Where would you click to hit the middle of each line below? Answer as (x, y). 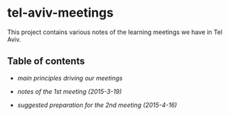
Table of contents (46, 61)
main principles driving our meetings (70, 78)
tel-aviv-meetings (60, 13)
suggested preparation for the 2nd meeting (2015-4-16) (97, 105)
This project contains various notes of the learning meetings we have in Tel (115, 32)
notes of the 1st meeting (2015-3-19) (69, 91)
